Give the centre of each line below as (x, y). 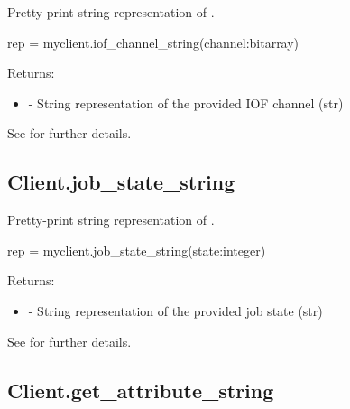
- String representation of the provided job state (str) (175, 310)
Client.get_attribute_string (141, 390)
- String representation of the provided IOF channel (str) (186, 102)
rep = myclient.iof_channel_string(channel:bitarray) (153, 42)
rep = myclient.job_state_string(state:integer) (137, 250)
